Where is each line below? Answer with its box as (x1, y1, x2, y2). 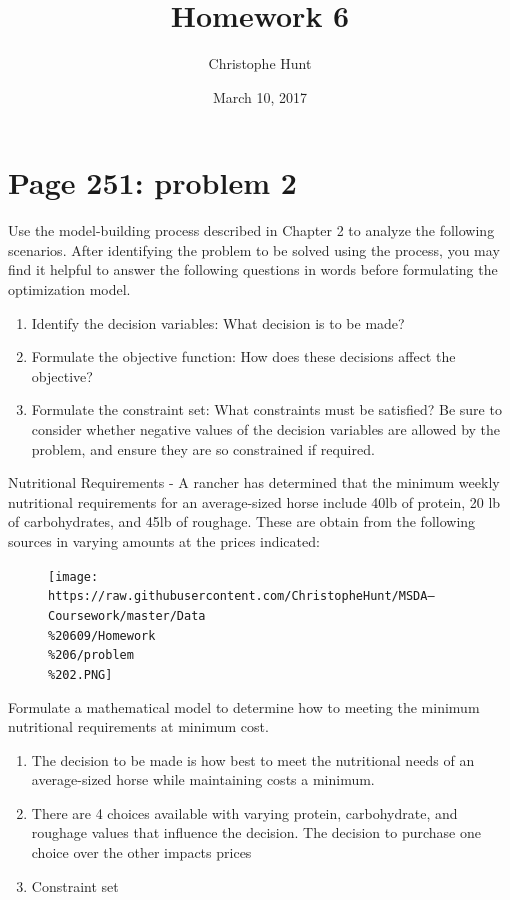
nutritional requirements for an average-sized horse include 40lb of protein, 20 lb (8, 491, 501, 512)
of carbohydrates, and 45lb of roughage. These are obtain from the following (8, 511, 476, 532)
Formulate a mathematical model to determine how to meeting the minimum (8, 696, 480, 717)
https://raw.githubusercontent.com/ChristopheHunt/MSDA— (48, 589, 435, 604)
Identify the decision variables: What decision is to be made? (31, 312, 405, 333)
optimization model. (8, 279, 131, 300)
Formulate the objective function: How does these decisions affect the (31, 346, 456, 367)
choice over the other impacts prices (31, 842, 252, 863)
